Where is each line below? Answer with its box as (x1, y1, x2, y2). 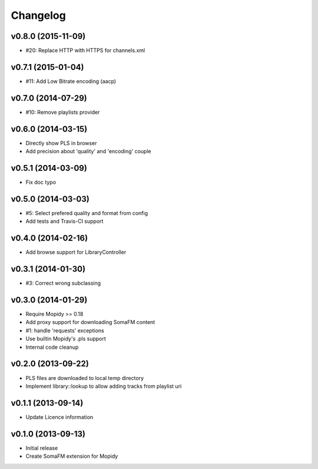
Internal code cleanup (25, 344, 79, 351)
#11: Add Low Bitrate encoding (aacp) (25, 77, 117, 85)
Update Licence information (25, 413, 94, 421)
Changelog (11, 9, 66, 22)
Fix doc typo (25, 179, 56, 186)
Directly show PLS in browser (25, 139, 97, 147)
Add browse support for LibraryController (25, 249, 127, 256)
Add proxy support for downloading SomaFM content (25, 319, 155, 326)
